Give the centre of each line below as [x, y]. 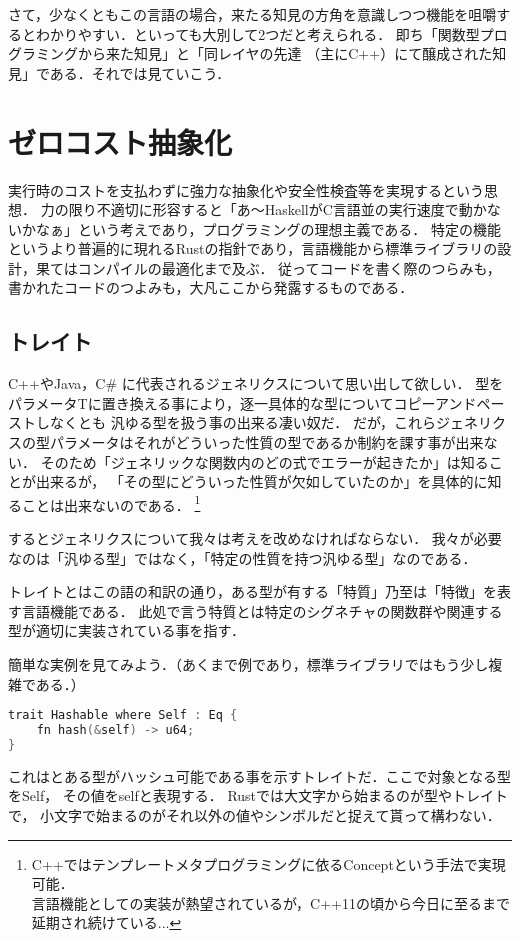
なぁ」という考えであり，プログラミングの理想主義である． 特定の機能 [268, 228]
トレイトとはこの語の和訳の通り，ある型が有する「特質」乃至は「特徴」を [253, 591]
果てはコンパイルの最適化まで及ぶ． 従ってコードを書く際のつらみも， [268, 267]
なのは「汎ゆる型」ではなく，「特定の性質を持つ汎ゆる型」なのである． [242, 557]
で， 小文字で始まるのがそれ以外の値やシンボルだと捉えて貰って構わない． [254, 815]
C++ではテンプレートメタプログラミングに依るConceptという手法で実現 [268, 863]
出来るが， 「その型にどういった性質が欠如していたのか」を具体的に [261, 481]
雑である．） [46, 683]
